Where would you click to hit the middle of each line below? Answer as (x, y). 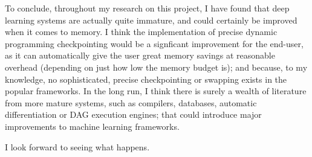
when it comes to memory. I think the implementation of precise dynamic (141, 32)
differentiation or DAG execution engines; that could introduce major (133, 114)
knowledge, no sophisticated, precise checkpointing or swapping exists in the (146, 79)
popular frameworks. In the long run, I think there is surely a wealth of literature (156, 91)
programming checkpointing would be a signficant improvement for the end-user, (154, 43)
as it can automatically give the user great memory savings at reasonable (140, 55)
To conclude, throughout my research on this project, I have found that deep (147, 8)
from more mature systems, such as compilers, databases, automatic (131, 102)
